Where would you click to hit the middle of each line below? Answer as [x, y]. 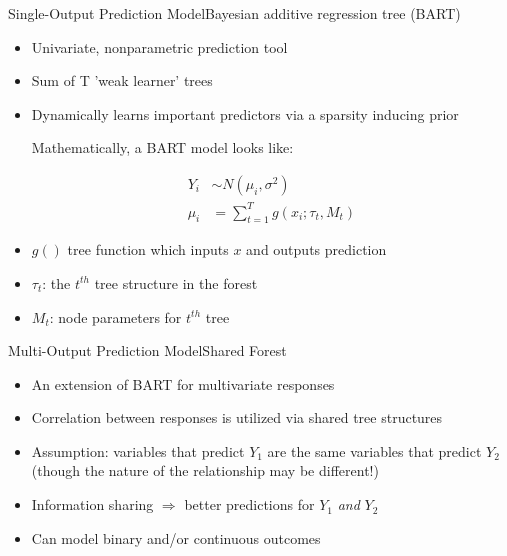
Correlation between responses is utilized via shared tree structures [237, 417]
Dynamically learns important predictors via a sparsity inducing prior [245, 113]
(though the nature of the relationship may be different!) [205, 470]
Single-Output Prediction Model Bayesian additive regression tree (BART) [234, 13]
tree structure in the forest [176, 282]
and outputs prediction [316, 249]
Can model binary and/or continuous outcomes [176, 537]
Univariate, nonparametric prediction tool [159, 46]
